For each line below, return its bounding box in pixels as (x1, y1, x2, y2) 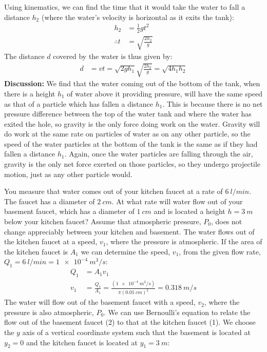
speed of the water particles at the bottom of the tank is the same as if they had (4, 138, 258, 149)
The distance (4, 51, 45, 62)
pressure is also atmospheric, (4, 306, 94, 317)
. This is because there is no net (162, 98, 263, 109)
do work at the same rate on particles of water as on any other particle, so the (4, 128, 251, 139)
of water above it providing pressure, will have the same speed (67, 88, 263, 99)
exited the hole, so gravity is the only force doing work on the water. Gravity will (4, 118, 260, 129)
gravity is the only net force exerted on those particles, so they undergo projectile (4, 159, 261, 169)
